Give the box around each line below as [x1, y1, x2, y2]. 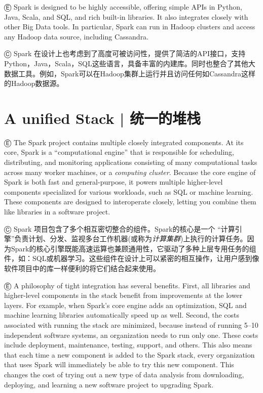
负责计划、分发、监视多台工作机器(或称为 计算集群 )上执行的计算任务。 [14, 233, 247, 244]
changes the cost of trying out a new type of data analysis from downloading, [4, 369, 244, 379]
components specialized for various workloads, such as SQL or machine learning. [4, 186, 253, 197]
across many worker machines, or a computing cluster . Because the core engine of [4, 166, 256, 177]
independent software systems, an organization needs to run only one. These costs [4, 329, 258, 340]
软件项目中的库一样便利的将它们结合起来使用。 [4, 263, 160, 273]
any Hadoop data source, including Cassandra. [4, 31, 149, 41]
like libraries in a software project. [4, 206, 110, 217]
